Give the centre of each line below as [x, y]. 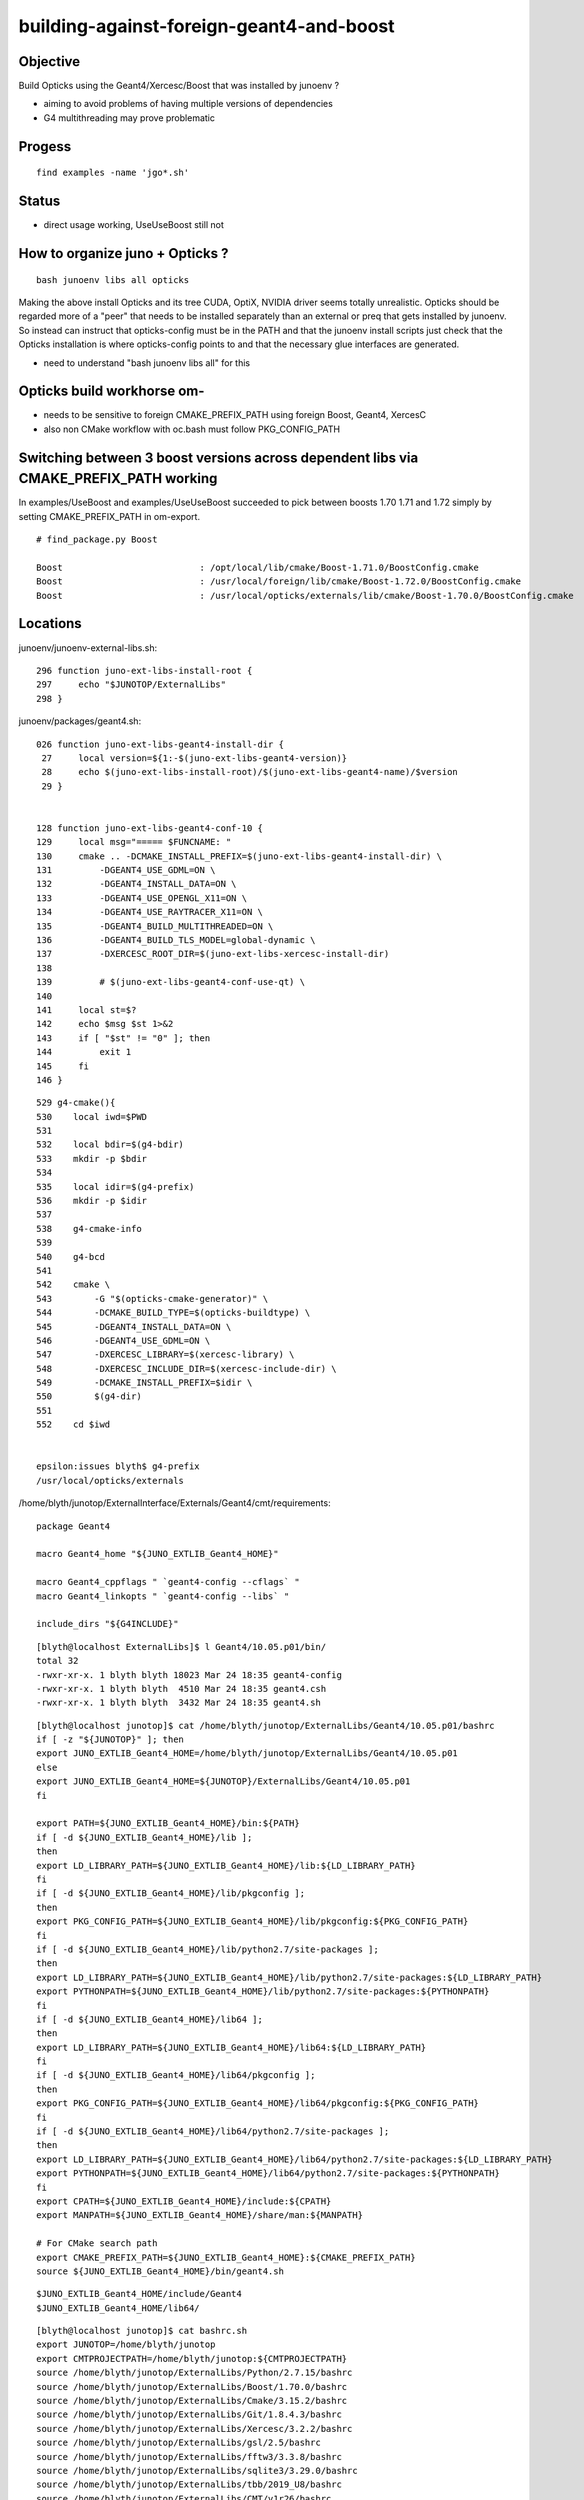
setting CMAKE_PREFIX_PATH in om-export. [109, 516]
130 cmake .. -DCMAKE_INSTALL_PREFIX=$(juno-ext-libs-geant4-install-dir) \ [239, 856]
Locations [50, 623]
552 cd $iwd [73, 1424]
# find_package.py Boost [97, 539]
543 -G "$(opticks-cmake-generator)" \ [152, 1298]
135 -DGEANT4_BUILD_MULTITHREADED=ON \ [155, 926]
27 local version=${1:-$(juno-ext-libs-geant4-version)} [194, 758]
